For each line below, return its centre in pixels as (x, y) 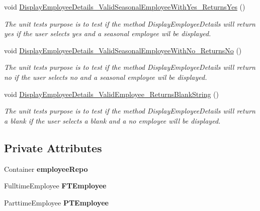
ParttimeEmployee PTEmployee (56, 202)
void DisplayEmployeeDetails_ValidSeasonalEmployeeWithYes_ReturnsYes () (125, 7)
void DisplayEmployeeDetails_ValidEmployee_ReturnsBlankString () (111, 94)
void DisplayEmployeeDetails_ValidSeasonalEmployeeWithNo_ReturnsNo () (123, 50)
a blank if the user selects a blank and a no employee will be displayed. (112, 120)
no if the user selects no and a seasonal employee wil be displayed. (106, 77)
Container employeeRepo (46, 169)
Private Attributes (53, 147)
